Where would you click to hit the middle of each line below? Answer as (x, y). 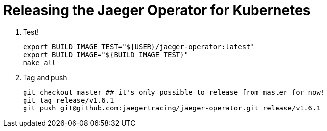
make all (40, 62)
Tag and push (45, 77)
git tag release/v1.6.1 (69, 100)
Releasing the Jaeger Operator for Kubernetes (157, 10)
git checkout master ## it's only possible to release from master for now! (174, 92)
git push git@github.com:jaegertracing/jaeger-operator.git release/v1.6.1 (172, 108)
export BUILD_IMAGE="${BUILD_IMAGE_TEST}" (106, 55)
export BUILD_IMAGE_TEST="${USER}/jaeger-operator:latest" (139, 47)
